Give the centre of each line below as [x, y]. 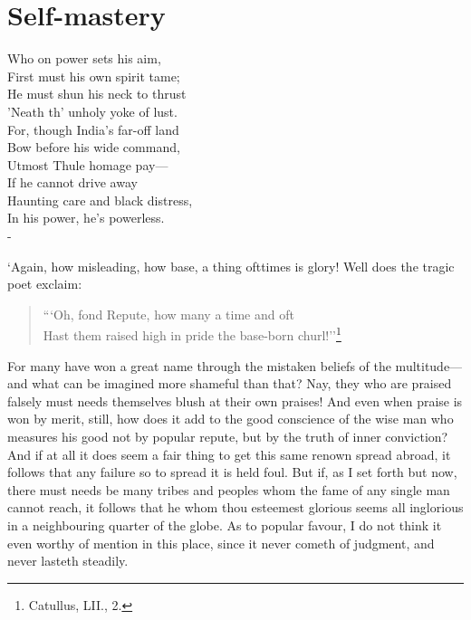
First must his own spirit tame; [94, 76]
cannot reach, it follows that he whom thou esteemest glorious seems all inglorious [235, 507]
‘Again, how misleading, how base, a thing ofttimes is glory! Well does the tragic [231, 266]
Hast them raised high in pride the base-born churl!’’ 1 [192, 334]
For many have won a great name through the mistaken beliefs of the [199, 365]
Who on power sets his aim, [84, 58]
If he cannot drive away [72, 182]
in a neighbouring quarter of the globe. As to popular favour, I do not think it [225, 525]
